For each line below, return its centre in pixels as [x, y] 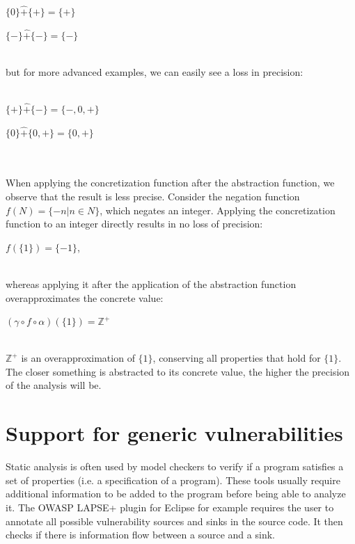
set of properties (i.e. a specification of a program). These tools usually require [173, 480]
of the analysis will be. [54, 385]
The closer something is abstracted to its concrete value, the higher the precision [178, 371]
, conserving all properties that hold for [237, 358]
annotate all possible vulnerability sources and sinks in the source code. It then [174, 521]
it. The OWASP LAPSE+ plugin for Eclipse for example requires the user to [170, 507]
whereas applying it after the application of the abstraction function [151, 283]
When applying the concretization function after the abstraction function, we [170, 183]
